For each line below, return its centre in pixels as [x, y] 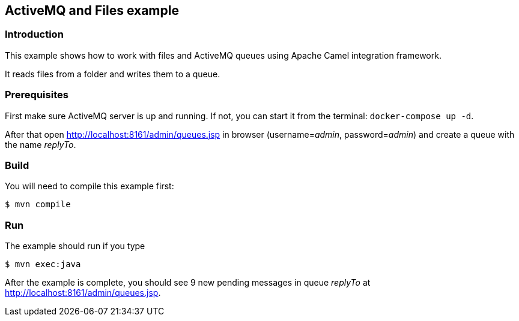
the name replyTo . [41, 144]
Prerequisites [37, 95]
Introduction [34, 34]
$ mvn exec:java [43, 264]
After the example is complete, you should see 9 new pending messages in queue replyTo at [188, 283]
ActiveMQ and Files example [92, 10]
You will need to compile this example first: [90, 186]
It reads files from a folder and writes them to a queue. [113, 74]
